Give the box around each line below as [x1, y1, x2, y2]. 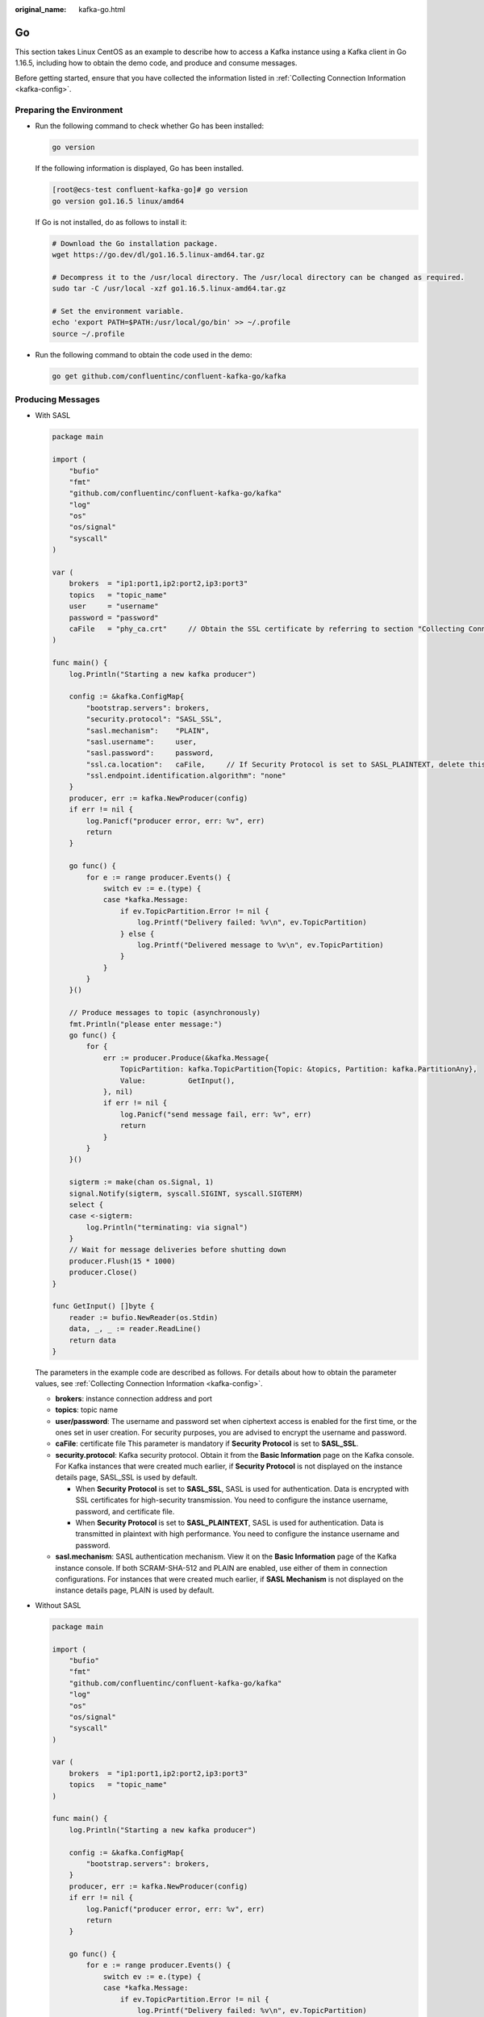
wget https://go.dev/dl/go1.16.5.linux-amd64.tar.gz [52, 250, 265, 259]
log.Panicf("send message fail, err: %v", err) [119, 1109, 312, 1119]
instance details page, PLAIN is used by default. [55, 1585, 215, 1595]
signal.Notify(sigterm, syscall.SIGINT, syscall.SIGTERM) [69, 1188, 303, 1198]
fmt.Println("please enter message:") [69, 1019, 223, 1029]
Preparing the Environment [15, 104, 123, 115]
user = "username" [69, 602, 159, 611]
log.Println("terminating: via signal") [86, 1222, 248, 1232]
